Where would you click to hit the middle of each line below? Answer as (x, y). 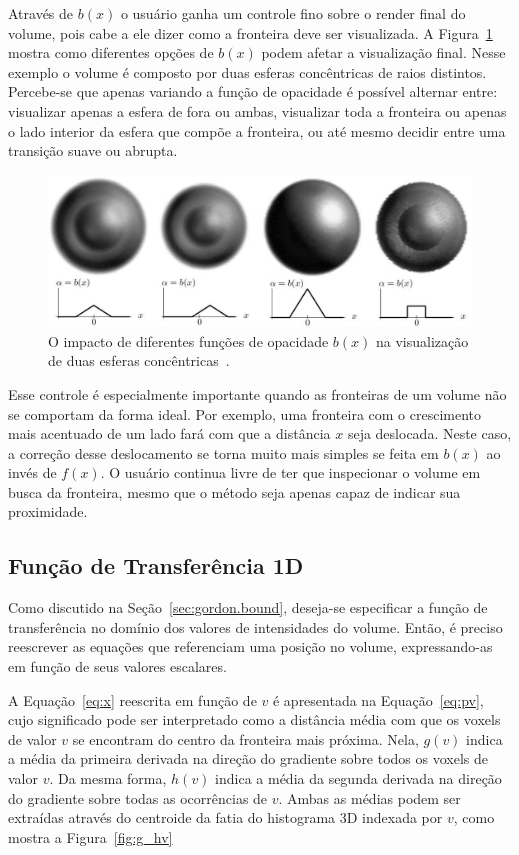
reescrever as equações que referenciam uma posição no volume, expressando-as (250, 646)
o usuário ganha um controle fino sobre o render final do (293, 13)
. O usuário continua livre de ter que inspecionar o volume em (290, 472)
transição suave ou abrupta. (93, 150)
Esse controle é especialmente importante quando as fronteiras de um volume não (257, 393)
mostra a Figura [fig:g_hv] (90, 836)
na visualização (422, 340)
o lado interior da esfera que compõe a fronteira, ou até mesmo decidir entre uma (257, 130)
